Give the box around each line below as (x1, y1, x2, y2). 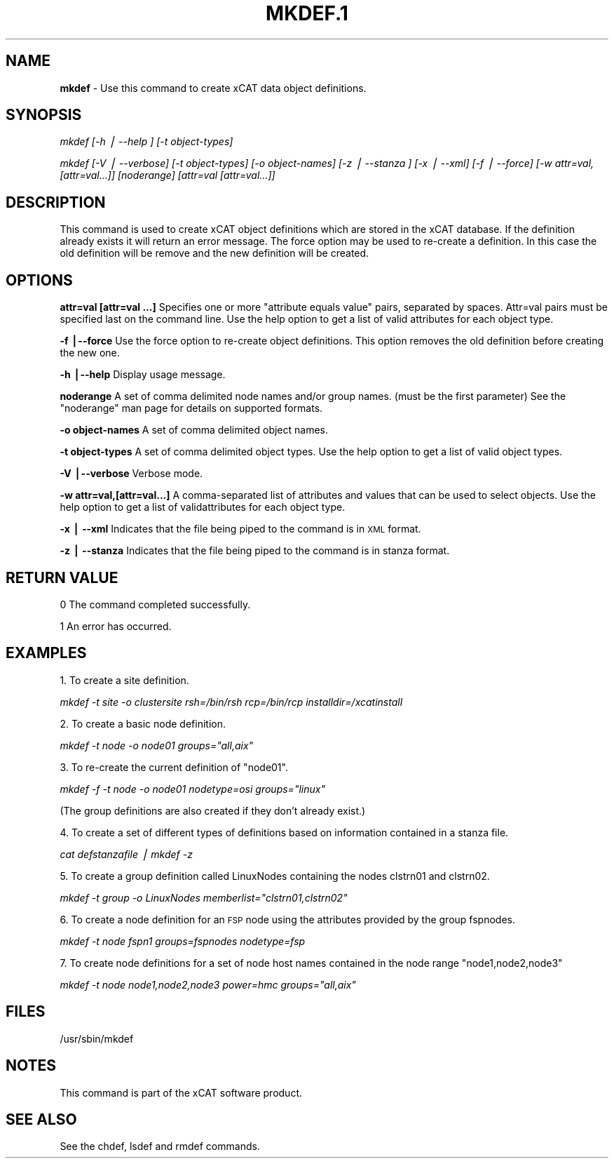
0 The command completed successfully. (60, 598, 251, 610)
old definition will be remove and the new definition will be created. (60, 247, 369, 260)
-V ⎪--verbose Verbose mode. (60, 467, 203, 480)
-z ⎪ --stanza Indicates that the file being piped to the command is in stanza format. (60, 544, 450, 557)
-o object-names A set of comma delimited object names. (60, 424, 329, 436)
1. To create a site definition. (60, 674, 189, 686)
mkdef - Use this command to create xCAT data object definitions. (60, 81, 367, 94)
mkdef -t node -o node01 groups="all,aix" (60, 739, 254, 751)
